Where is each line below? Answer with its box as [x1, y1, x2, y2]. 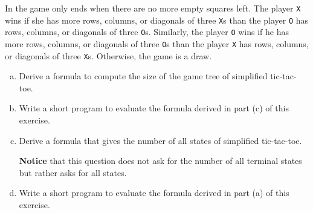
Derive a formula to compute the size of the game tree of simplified [19, 70, 268, 82]
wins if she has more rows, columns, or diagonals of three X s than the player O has [5, 13, 309, 26]
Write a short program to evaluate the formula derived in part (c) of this [19, 102, 289, 114]
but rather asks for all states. [19, 166, 127, 179]
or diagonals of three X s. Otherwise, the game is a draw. [5, 49, 212, 62]
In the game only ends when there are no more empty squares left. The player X [5, 2, 301, 14]
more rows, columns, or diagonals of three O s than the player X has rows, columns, [5, 37, 309, 50]
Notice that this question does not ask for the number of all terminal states [19, 154, 302, 167]
